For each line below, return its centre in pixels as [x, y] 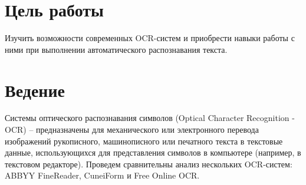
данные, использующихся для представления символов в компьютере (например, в [153, 152]
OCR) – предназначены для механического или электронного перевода [132, 129]
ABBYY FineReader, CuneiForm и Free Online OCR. [102, 175]
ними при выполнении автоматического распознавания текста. [116, 49]
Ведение [35, 90]
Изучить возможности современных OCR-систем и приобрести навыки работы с [150, 38]
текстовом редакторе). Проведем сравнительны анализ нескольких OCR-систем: [149, 164]
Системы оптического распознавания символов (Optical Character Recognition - [150, 118]
